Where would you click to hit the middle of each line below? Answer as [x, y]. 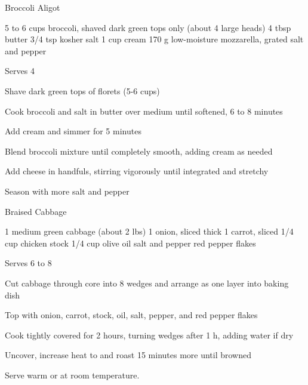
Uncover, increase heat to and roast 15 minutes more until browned [128, 355]
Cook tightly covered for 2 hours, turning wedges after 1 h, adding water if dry [149, 335]
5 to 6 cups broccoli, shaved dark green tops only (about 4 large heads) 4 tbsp [148, 27]
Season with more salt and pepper [67, 191]
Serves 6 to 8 [28, 263]
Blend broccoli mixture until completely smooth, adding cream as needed [139, 151]
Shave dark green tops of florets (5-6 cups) [82, 90]
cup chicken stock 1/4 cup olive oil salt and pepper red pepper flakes [130, 243]
